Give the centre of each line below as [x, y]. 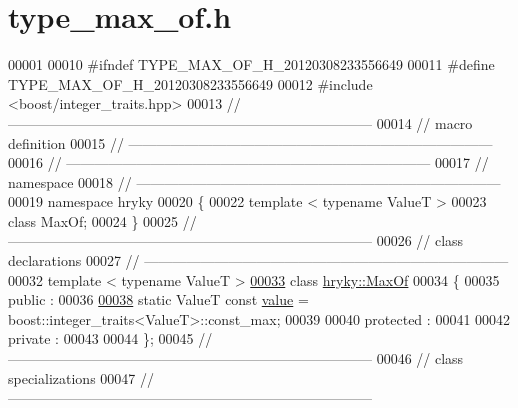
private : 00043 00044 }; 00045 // [110, 338]
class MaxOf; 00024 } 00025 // [102, 220]
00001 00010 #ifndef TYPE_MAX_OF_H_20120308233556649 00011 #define [251, 64]
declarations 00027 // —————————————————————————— [258, 260]
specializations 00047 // [81, 377]
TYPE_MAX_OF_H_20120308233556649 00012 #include [190, 83]
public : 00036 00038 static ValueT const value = [158, 299]
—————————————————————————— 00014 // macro [240, 122]
